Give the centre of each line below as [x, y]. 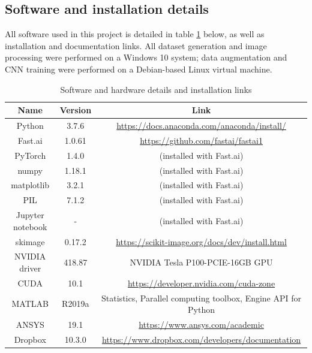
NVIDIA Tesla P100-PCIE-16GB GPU [201, 262]
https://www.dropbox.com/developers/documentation [201, 339]
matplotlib [30, 185]
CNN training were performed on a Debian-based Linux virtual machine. [139, 69]
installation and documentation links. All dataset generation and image [136, 45]
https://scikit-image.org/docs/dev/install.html [201, 241]
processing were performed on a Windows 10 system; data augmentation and [146, 57]
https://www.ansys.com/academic [201, 325]
